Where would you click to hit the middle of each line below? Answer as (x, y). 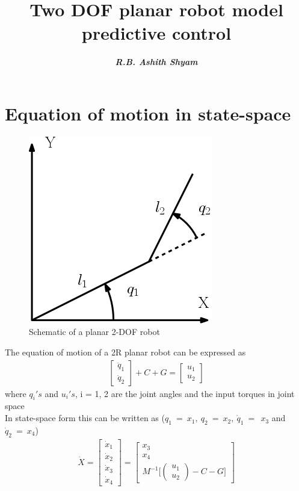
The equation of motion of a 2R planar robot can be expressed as (125, 352)
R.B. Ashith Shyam (156, 62)
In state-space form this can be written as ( (85, 418)
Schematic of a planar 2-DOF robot (94, 332)
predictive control (156, 33)
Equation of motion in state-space (148, 113)
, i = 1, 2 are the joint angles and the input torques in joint (185, 393)
